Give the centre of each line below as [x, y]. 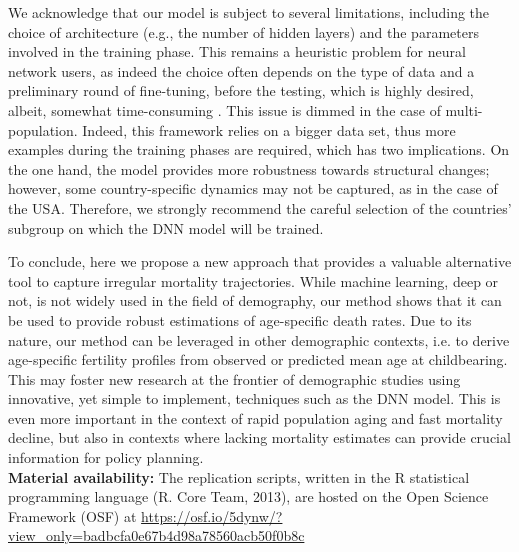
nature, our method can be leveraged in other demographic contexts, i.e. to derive [259, 339]
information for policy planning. [106, 457]
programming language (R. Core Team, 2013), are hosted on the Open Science [248, 496]
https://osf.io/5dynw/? [212, 515]
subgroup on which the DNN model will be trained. [166, 227]
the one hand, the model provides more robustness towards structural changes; [249, 168]
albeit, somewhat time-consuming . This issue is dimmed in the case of [224, 109]
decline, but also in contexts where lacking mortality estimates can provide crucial [259, 437]
